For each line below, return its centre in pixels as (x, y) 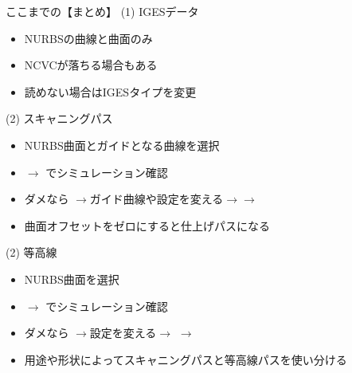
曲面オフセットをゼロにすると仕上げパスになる (147, 225)
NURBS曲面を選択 (72, 279)
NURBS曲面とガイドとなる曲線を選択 (122, 145)
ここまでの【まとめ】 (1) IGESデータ (102, 11)
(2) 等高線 (31, 252)
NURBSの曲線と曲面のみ (88, 38)
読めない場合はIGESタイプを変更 (110, 91)
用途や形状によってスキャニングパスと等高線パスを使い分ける (186, 359)
